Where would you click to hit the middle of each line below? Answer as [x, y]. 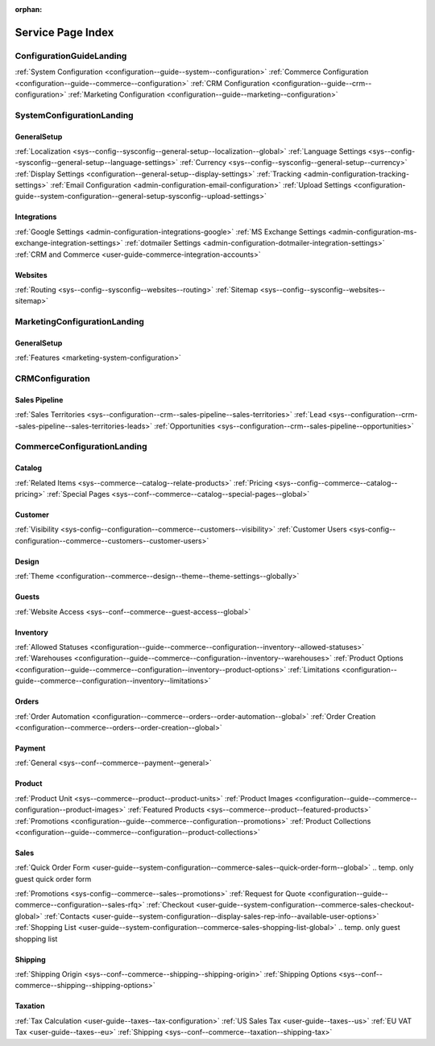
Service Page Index [64, 32]
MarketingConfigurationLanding [80, 322]
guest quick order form [53, 879]
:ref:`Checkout [170, 905]
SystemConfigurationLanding [74, 115]
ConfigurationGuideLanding [71, 56]
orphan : [29, 9]
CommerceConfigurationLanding [81, 447]
